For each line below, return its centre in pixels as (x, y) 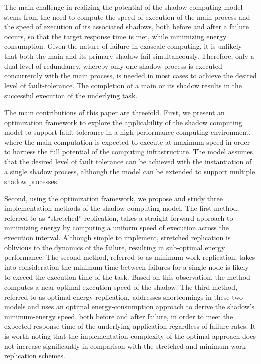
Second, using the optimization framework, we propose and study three (113, 198)
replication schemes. (35, 356)
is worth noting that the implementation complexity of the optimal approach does (130, 336)
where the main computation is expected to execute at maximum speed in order (127, 142)
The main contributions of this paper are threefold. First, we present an (114, 112)
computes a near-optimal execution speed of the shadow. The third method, (121, 287)
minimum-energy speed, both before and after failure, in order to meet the (119, 316)
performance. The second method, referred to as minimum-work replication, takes (130, 257)
